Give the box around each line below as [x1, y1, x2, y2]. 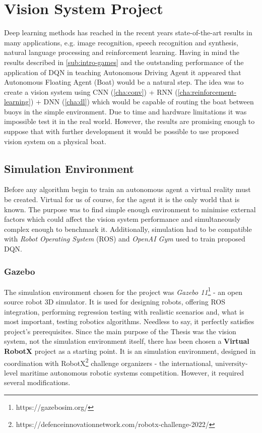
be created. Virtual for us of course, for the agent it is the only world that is [4, 194, 240, 205]
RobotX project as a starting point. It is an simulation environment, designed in [4, 346, 256, 356]
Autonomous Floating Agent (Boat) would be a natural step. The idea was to [4, 77, 244, 87]
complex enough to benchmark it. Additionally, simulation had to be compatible [4, 223, 252, 234]
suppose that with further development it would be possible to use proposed [4, 126, 239, 137]
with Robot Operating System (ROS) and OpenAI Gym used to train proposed [4, 233, 245, 244]
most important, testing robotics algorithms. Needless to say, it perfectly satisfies [4, 316, 254, 327]
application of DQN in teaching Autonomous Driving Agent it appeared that [4, 67, 241, 77]
